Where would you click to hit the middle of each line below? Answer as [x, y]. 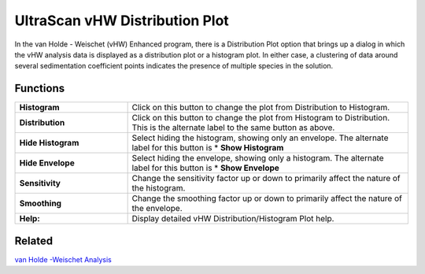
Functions [40, 89]
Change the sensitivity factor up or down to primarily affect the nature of [266, 179]
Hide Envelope [47, 163]
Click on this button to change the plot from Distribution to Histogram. [261, 108]
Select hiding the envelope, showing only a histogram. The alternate [258, 158]
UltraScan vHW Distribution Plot [122, 20]
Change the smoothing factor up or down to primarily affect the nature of [267, 198]
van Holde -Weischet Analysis [63, 259]
